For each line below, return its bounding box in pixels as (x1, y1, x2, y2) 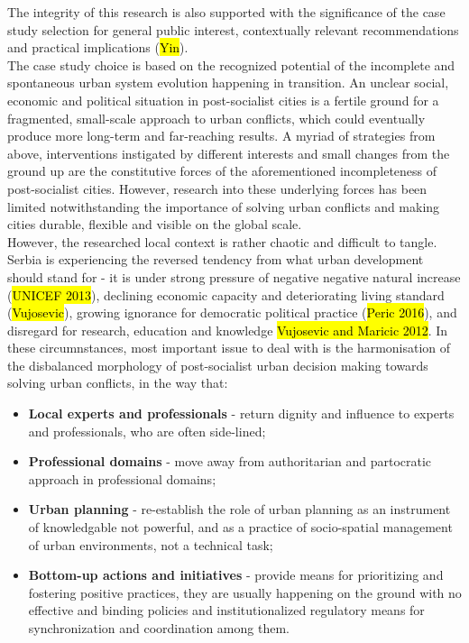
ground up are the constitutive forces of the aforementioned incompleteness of (7, 161, 437, 180)
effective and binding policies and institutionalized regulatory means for (28, 601, 425, 620)
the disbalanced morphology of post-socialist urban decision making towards (7, 355, 428, 374)
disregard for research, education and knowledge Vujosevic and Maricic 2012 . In (7, 320, 448, 339)
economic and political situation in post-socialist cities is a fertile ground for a (7, 90, 439, 109)
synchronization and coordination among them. (28, 619, 290, 637)
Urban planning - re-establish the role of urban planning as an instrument (28, 500, 451, 519)
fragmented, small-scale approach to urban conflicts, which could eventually (7, 108, 426, 127)
